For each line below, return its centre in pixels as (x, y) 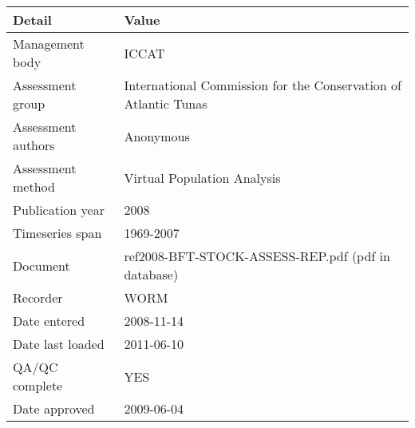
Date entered (49, 321)
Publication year (59, 210)
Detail (32, 20)
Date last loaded (59, 344)
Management (49, 44)
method (34, 186)
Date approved (54, 408)
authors (34, 145)
